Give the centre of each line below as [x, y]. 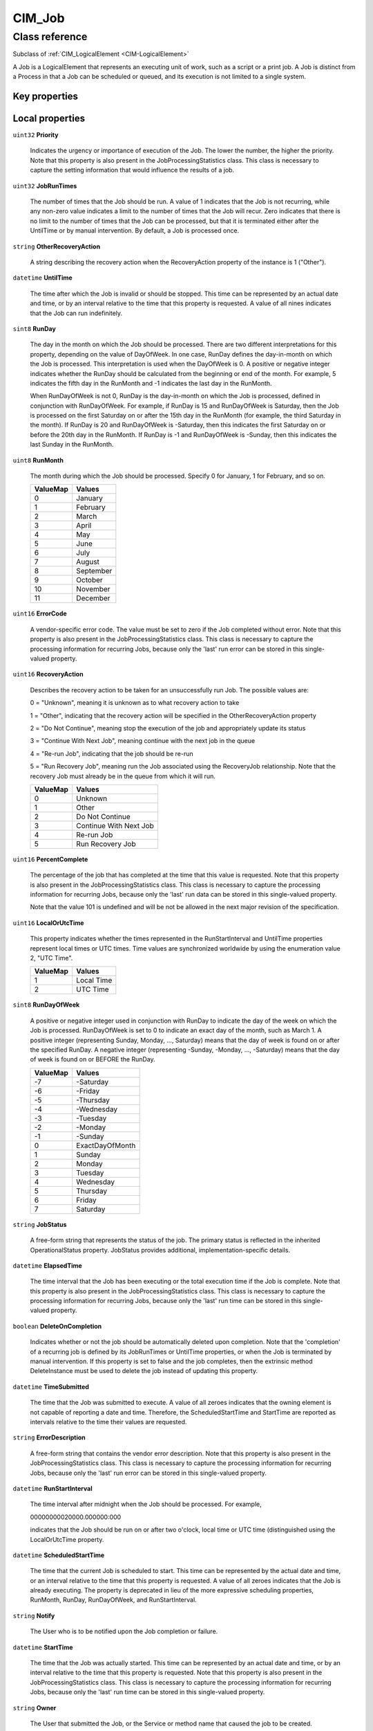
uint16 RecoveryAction [48, 674]
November [93, 589]
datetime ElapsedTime [47, 1265]
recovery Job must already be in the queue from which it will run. [123, 776]
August [88, 562]
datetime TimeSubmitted [51, 1387]
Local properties [49, 118]
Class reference [50, 37]
